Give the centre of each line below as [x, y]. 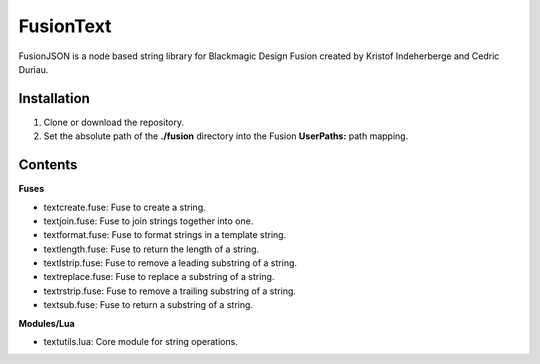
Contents [48, 165]
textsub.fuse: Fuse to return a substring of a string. [148, 305]
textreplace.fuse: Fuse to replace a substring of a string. [159, 277]
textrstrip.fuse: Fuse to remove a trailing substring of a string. [170, 291]
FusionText [65, 26]
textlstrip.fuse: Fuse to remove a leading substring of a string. [170, 263]
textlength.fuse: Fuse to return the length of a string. [151, 249]
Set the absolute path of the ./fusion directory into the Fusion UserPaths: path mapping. [226, 136]
